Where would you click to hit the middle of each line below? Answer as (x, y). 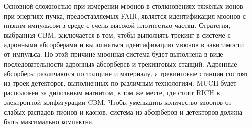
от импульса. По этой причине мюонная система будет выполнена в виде (114, 54)
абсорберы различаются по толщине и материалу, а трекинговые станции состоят (126, 73)
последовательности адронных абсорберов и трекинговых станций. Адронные (121, 64)
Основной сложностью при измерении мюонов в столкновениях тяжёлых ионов (124, 6)
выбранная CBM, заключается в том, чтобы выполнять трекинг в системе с (117, 35)
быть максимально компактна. (49, 121)
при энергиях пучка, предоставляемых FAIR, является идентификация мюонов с (125, 15)
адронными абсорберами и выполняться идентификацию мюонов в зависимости (124, 44)
